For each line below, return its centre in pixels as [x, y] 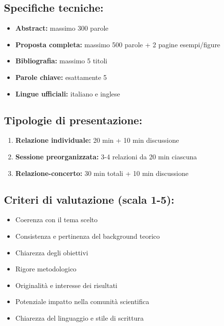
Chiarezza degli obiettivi [52, 252]
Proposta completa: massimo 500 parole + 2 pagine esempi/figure [118, 44]
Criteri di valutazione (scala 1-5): [89, 199]
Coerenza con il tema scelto [56, 220]
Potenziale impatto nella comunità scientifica [82, 301]
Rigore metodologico [46, 269]
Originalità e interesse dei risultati [66, 285]
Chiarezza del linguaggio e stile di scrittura [79, 317]
